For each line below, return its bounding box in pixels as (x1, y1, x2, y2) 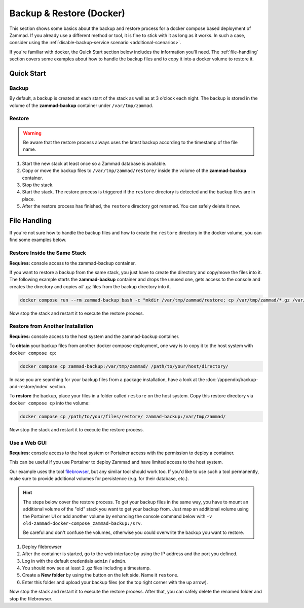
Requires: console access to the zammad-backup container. (9, 260, 136, 266)
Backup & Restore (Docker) (9, 8, 125, 19)
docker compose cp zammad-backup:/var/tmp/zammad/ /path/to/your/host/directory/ (20, 363, 229, 369)
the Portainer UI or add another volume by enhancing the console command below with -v (23, 513, 212, 519)
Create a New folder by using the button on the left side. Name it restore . (22, 572, 179, 578)
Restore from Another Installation (9, 323, 94, 330)
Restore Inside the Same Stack (9, 249, 86, 256)
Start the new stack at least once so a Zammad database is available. (22, 160, 167, 166)
